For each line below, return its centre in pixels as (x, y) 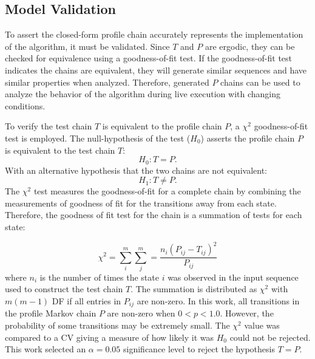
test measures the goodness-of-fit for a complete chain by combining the (167, 191)
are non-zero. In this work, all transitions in (218, 301)
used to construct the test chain (64, 289)
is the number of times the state (99, 277)
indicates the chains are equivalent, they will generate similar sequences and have (156, 70)
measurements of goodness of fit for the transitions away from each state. (141, 203)
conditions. (25, 105)
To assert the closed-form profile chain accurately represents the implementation (154, 34)
